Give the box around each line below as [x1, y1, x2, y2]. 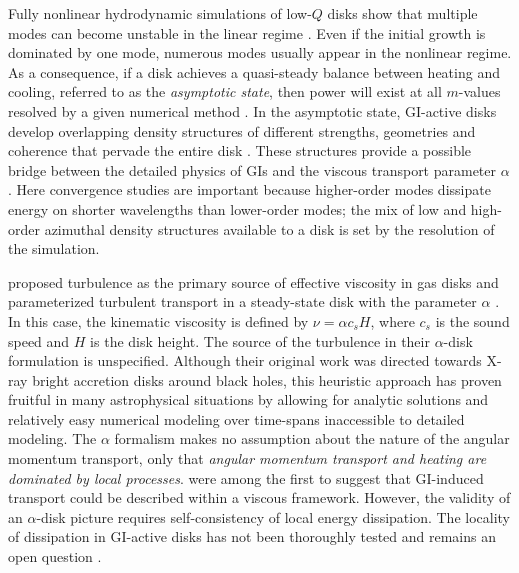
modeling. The [8, 428, 97, 449]
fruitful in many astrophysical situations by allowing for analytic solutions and [8, 389, 489, 410]
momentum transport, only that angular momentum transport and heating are [8, 448, 487, 469]
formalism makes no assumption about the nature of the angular [114, 428, 510, 449]
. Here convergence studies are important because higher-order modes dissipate [8, 179, 491, 200]
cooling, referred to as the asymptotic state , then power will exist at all [8, 81, 442, 102]
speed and [8, 330, 70, 351]
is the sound [435, 310, 510, 331]
